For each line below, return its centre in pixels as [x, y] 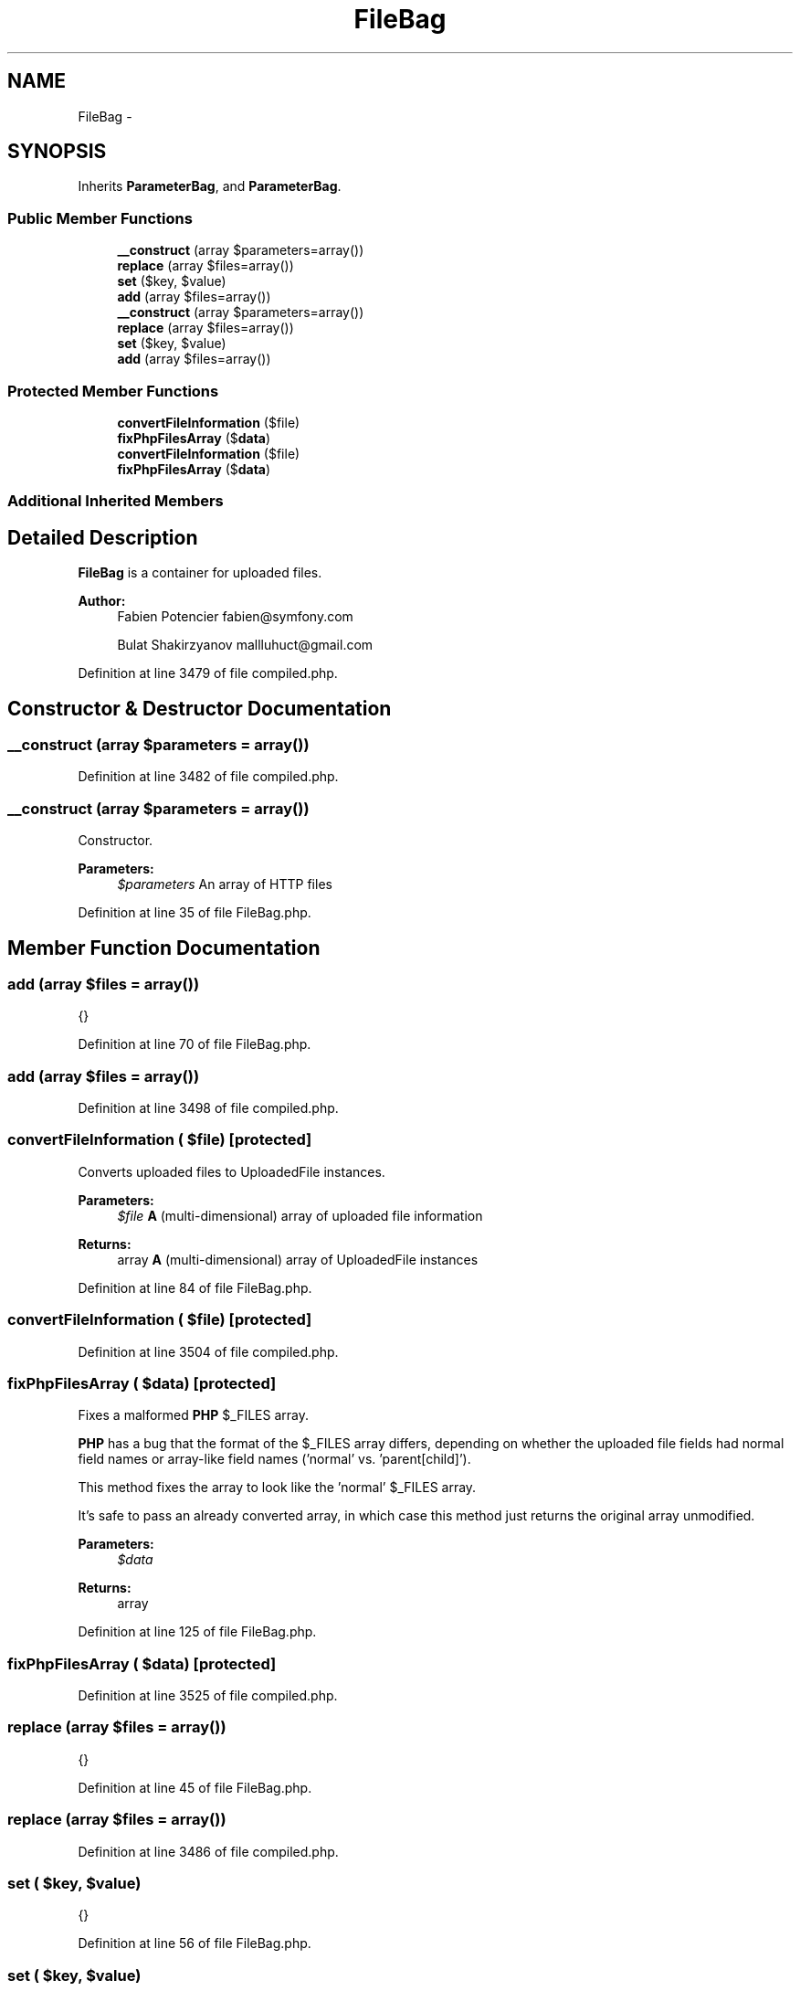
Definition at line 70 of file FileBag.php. [195, 1044]
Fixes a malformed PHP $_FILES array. [194, 1415]
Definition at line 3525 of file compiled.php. [208, 1696]
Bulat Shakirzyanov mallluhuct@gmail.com [245, 645]
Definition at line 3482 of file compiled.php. [208, 777]
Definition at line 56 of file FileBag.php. [195, 1943]
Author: [102, 601]
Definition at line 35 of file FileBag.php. [195, 913]
